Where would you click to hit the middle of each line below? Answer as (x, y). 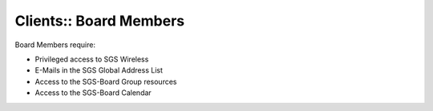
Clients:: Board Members (100, 21)
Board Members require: (55, 45)
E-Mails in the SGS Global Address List (99, 70)
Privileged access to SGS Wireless (92, 59)
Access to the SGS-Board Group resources (106, 81)
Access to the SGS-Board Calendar (93, 93)
